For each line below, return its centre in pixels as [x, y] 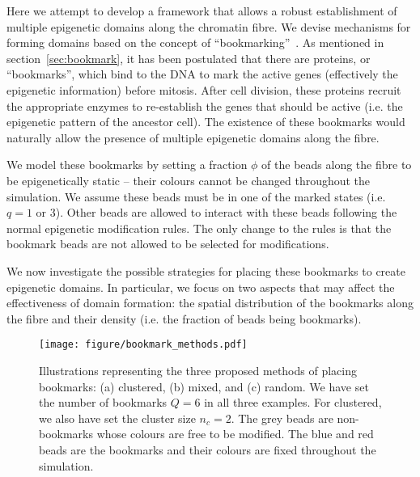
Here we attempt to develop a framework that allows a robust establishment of [202, 11]
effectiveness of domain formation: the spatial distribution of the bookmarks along [210, 303]
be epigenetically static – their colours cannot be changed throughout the [189, 180]
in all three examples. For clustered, [293, 402]
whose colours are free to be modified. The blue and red [235, 434]
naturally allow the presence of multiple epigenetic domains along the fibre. [193, 137]
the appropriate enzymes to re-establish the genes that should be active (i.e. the [205, 106]
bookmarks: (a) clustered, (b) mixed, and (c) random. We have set [204, 386]
